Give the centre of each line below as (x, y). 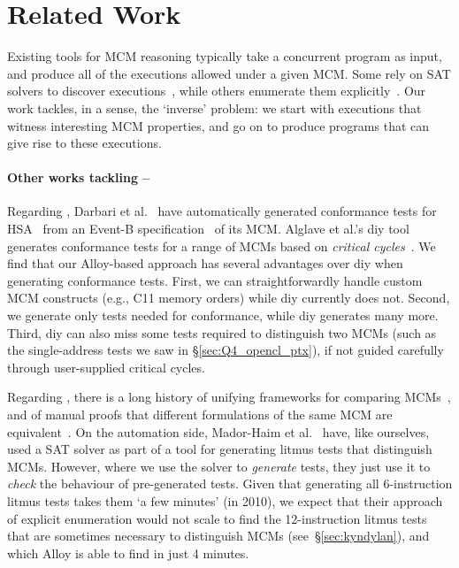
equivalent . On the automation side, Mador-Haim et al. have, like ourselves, (218, 431)
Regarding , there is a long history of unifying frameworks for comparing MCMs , (229, 397)
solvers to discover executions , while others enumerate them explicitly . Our (217, 91)
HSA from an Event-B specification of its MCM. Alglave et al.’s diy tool (208, 229)
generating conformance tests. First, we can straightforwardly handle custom (215, 280)
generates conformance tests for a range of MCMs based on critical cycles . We (222, 246)
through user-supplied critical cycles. (106, 367)
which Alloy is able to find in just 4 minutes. (128, 553)
